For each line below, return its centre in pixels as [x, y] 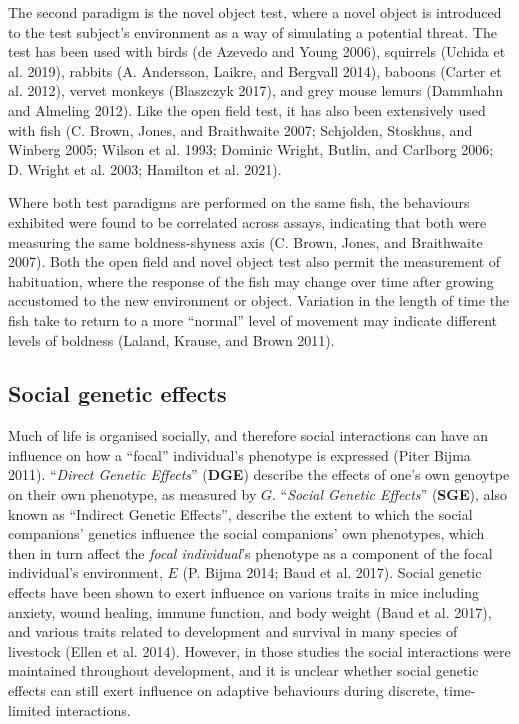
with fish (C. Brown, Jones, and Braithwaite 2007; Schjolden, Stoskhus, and [240, 129]
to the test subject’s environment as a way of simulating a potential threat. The [252, 31]
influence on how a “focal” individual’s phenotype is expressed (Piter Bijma [239, 454]
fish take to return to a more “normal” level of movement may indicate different [253, 319]
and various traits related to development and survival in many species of [233, 631]
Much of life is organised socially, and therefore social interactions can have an [248, 435]
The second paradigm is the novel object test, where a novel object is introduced [255, 12]
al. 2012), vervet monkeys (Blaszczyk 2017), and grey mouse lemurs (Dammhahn [256, 90]
